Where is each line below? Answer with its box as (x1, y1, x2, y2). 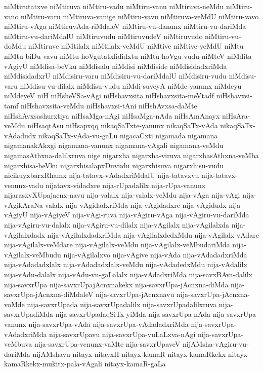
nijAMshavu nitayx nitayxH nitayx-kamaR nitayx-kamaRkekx (32, 348, 226, 359)
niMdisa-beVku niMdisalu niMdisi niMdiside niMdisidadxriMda (30, 60, 227, 71)
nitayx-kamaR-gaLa (104, 358, 166, 369)
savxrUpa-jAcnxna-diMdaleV (4, 289, 94, 300)
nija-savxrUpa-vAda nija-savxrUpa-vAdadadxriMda (28, 319, 189, 329)
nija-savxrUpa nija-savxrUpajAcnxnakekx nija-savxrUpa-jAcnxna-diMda (4, 279, 229, 289)
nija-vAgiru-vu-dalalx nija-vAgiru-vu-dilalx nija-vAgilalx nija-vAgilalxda (4, 219, 230, 230)
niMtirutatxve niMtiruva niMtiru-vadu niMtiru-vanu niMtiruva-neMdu (4, 1, 224, 11)
